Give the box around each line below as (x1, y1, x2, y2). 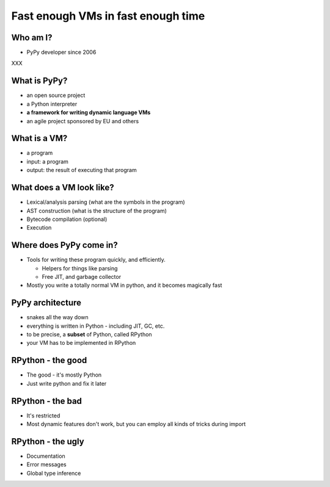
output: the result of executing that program (26, 167, 137, 174)
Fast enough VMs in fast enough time (11, 9, 205, 23)
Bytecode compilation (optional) (26, 215, 108, 223)
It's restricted (26, 412, 61, 419)
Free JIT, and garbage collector (42, 273, 122, 280)
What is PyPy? (11, 76, 68, 86)
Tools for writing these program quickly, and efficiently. (26, 256, 166, 264)
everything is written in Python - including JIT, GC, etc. (26, 322, 165, 330)
